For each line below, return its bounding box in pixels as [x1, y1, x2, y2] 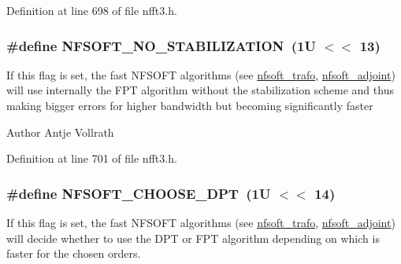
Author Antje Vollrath [6, 123, 114, 140]
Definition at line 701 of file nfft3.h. [6, 150, 177, 167]
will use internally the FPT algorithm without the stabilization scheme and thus [6, 82, 394, 98]
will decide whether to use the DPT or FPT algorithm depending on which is [6, 229, 380, 246]
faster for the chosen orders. [6, 245, 141, 262]
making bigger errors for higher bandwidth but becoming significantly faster [6, 97, 373, 113]
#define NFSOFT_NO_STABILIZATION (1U [6, 35, 316, 55]
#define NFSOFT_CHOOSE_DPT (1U [6, 183, 271, 203]
